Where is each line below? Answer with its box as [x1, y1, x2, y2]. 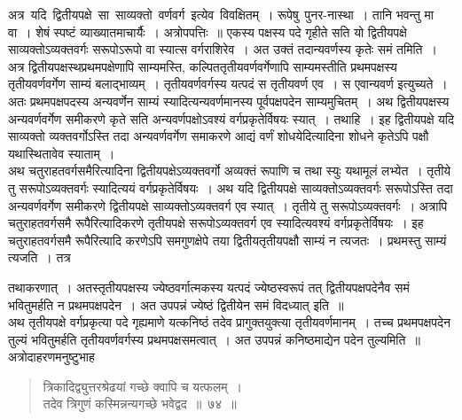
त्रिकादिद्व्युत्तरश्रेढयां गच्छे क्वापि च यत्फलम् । [43, 377, 242, 395]
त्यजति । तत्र [8, 248, 71, 267]
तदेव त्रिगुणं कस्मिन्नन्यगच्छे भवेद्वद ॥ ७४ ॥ [43, 394, 237, 413]
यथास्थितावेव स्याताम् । [8, 144, 115, 162]
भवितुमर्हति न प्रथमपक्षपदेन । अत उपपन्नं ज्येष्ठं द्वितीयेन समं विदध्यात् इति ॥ [8, 295, 344, 314]
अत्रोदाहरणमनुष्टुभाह [8, 347, 95, 366]
